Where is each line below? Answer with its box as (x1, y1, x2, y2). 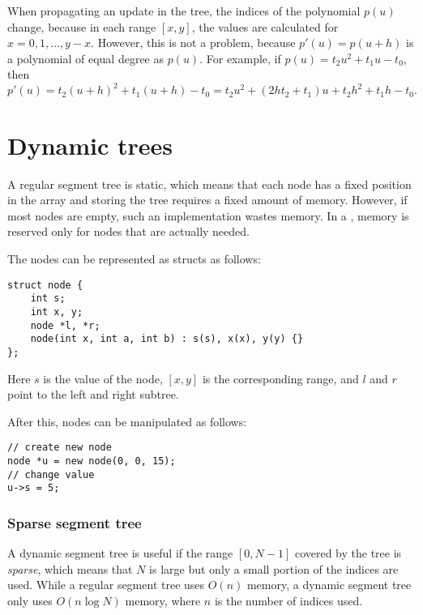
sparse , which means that (7, 560, 133, 577)
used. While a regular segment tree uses (7, 576, 205, 593)
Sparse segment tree (7, 512, 142, 532)
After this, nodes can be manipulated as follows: (7, 412, 247, 429)
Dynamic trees (7, 128, 173, 161)
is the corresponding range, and (202, 369, 359, 387)
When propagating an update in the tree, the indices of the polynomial (7, 2, 361, 19)
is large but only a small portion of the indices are (149, 560, 399, 577)
